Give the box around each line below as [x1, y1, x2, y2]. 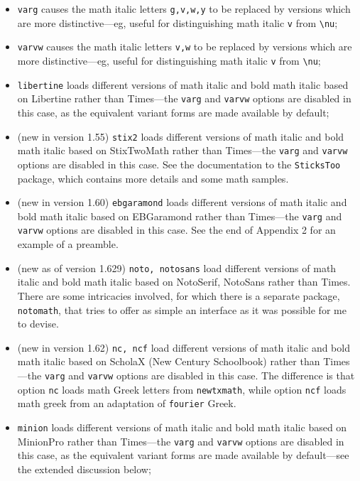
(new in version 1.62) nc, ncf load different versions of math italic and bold [17, 340, 350, 355]
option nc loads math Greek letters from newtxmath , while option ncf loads [17, 382, 347, 396]
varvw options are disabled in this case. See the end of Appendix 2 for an [17, 222, 336, 237]
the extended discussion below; [17, 461, 151, 476]
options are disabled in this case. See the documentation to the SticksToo [17, 156, 341, 171]
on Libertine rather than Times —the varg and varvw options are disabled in [17, 91, 351, 106]
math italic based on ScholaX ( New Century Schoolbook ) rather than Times [17, 354, 350, 369]
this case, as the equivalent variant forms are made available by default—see [17, 448, 349, 463]
